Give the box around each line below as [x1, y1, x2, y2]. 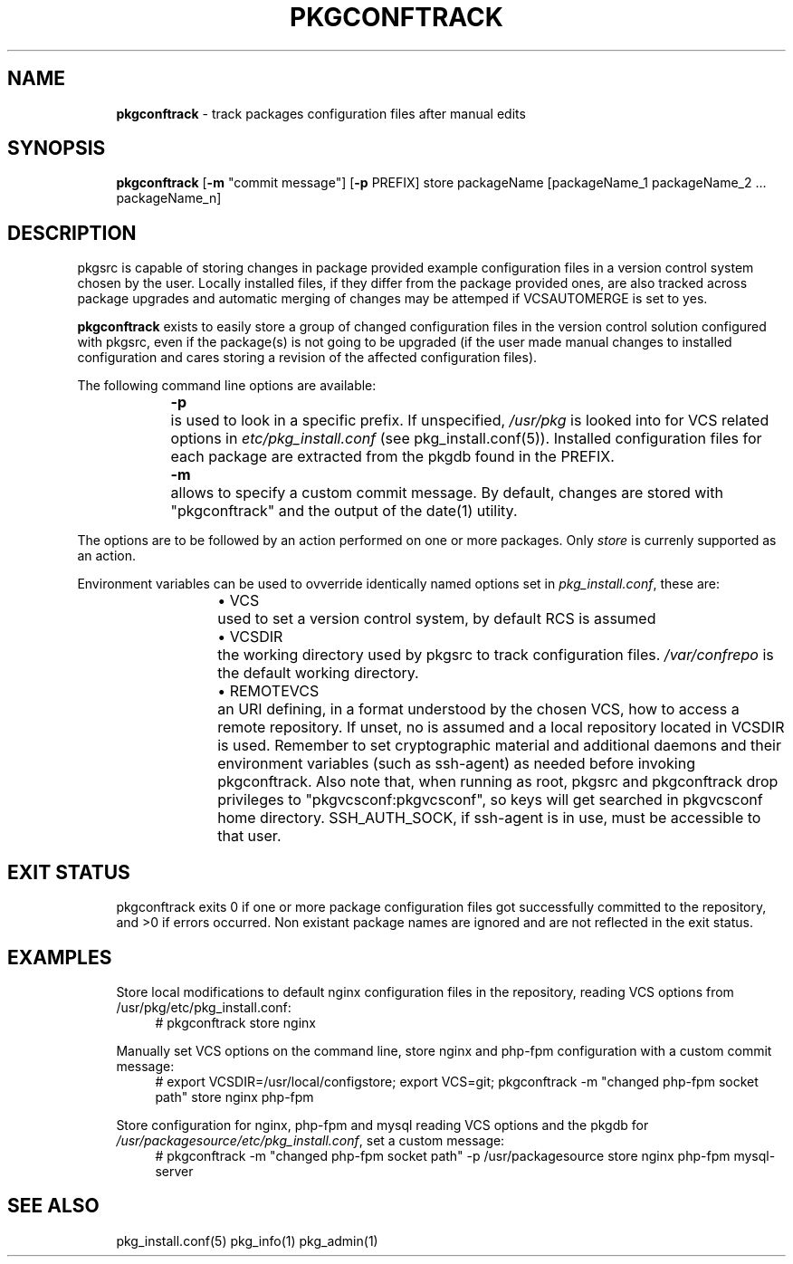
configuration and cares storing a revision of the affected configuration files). [77, 350, 538, 366]
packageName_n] [116, 190, 222, 206]
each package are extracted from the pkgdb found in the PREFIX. [170, 447, 615, 466]
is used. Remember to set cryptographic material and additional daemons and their [217, 736, 782, 755]
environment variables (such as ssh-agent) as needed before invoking [217, 754, 695, 773]
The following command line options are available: [77, 378, 377, 394]
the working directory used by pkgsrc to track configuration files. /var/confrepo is [217, 646, 774, 665]
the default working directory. [217, 664, 419, 683]
